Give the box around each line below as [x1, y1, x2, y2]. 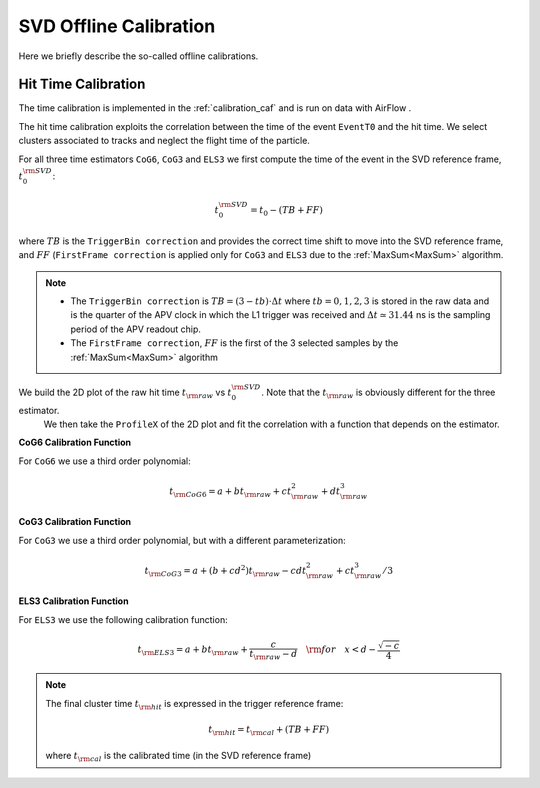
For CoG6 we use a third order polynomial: [18, 455, 191, 467]
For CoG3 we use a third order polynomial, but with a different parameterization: [18, 534, 346, 546]
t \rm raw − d [249, 648, 298, 662]
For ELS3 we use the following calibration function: [18, 613, 229, 625]
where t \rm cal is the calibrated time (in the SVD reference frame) [45, 750, 312, 764]
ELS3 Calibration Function [18, 595, 129, 607]
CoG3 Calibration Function [18, 516, 132, 528]
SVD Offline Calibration [18, 15, 216, 37]
